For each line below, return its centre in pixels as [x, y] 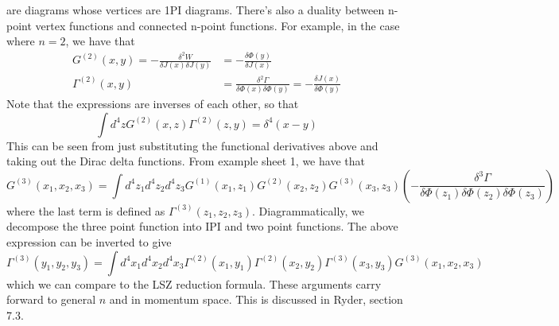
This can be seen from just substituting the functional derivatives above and [192, 145]
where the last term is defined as [86, 210]
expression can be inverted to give [89, 242]
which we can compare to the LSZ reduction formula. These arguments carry [194, 283]
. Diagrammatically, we [309, 210]
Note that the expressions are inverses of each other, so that [153, 104]
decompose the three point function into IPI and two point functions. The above [202, 226]
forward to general [51, 299]
